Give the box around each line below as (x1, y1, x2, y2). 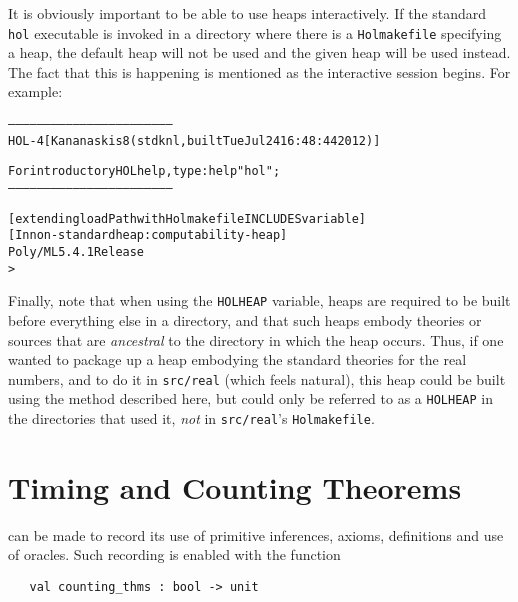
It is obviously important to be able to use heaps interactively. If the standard (8, 3, 487, 23)
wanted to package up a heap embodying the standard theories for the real (8, 349, 467, 370)
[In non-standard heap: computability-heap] (8, 228, 288, 243)
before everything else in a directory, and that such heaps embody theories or (8, 309, 482, 330)
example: (8, 81, 63, 102)
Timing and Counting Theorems (8, 466, 462, 507)
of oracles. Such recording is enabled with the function (8, 544, 341, 565)
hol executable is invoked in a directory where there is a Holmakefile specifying (8, 22, 502, 43)
